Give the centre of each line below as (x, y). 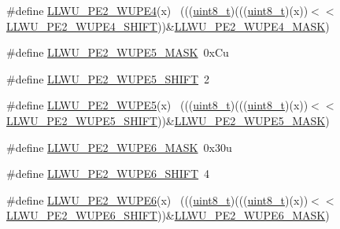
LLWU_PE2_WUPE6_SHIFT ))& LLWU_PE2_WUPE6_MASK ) (168, 215)
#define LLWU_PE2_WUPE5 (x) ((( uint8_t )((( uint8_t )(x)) (157, 105)
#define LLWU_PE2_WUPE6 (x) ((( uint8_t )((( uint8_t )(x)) (157, 199)
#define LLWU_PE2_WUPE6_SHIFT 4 (108, 174)
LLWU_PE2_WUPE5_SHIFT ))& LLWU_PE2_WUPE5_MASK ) (168, 120)
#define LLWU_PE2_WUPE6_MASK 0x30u (119, 147)
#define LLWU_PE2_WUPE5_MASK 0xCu (118, 52)
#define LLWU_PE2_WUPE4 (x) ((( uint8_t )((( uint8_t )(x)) (157, 10)
